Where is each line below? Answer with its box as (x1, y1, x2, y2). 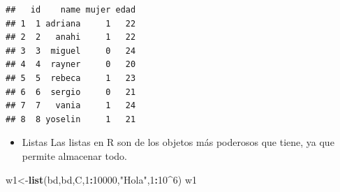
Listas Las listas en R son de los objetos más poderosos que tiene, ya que (22, 135, 334, 149)
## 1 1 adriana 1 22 (6, 18, 136, 29)
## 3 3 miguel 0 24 (6, 45, 136, 56)
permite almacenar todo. (22, 148, 127, 163)
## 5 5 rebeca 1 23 (6, 73, 136, 83)
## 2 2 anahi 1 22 (6, 32, 136, 43)
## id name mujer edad (6, 5, 136, 15)
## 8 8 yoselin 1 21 (6, 114, 136, 124)
